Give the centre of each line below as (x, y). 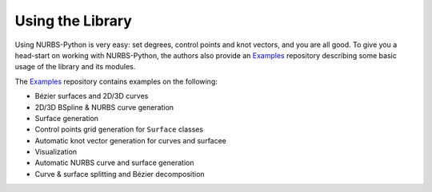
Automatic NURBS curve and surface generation (114, 163)
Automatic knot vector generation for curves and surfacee (131, 140)
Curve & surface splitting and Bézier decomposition (120, 174)
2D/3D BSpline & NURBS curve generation (104, 107)
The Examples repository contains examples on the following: (116, 81)
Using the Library (73, 21)
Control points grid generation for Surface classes (119, 129)
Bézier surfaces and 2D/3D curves (92, 96)
